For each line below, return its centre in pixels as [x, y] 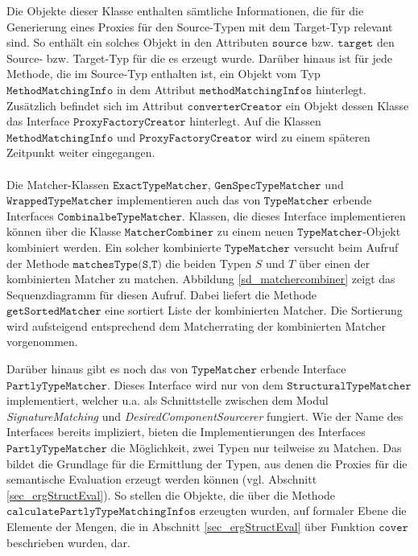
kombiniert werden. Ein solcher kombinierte [114, 247]
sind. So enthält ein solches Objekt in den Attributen [138, 42]
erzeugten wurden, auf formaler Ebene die [303, 511]
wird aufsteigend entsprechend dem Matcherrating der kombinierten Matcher [197, 325]
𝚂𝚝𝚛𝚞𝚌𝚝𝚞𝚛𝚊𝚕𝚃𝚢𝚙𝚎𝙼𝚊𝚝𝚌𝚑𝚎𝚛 [349, 386]
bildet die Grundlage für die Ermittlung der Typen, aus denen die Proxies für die [207, 463]
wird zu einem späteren [313, 136]
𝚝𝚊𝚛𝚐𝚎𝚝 [356, 44]
